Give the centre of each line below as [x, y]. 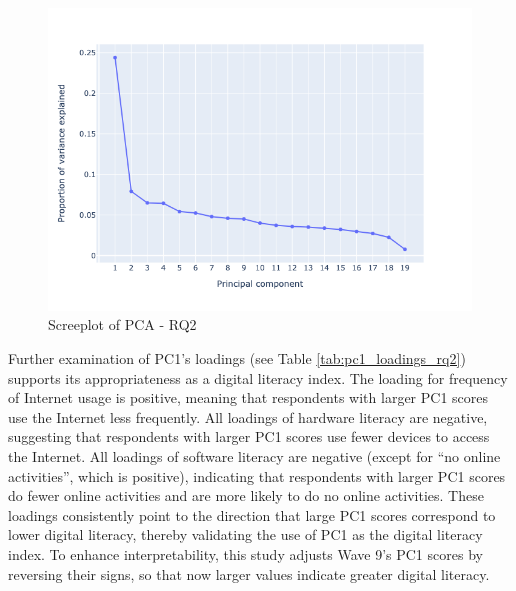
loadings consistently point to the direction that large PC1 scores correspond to [252, 514]
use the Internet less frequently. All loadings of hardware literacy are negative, [248, 416]
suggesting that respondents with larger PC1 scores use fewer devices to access [249, 436]
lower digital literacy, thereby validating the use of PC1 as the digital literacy [245, 534]
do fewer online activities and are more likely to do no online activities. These [246, 495]
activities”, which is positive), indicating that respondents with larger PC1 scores [257, 475]
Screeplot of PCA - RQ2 [122, 324]
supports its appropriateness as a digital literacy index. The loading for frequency [258, 377]
